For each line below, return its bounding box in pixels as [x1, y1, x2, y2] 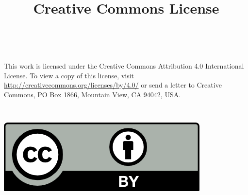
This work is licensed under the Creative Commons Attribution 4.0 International [4, 60, 244, 71]
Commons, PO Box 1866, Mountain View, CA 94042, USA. [4, 89, 181, 99]
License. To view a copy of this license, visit [4, 70, 134, 80]
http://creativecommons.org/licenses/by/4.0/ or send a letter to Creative [4, 80, 222, 90]
